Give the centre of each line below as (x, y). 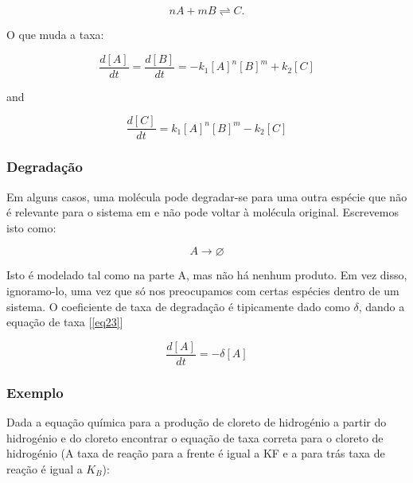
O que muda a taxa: (55, 34)
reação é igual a (45, 468)
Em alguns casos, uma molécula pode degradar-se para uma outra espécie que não (207, 196)
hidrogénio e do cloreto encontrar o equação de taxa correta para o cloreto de (195, 437)
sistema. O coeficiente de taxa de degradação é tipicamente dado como (178, 306)
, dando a (382, 306)
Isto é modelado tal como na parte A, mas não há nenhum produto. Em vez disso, (207, 275)
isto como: (31, 227)
